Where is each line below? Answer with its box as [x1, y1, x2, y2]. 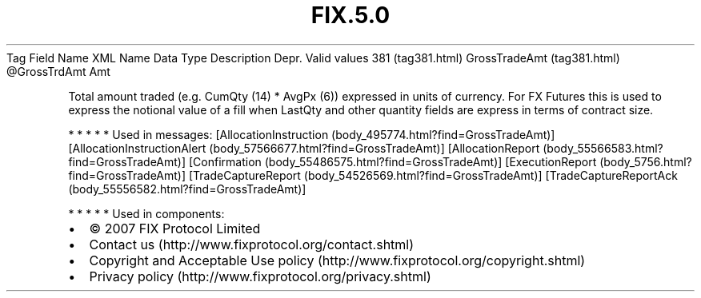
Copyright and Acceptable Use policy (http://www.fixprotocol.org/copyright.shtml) [89, 252, 586, 268]
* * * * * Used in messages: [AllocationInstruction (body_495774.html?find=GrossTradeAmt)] [68, 127, 555, 141]
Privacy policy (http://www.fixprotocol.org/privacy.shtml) [89, 268, 431, 284]
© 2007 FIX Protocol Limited [89, 220, 261, 236]
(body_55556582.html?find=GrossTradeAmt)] [68, 181, 306, 196]
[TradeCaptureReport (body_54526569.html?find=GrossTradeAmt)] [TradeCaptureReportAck [188, 168, 678, 182]
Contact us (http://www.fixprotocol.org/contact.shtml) [89, 236, 415, 252]
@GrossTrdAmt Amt [6, 64, 110, 78]
